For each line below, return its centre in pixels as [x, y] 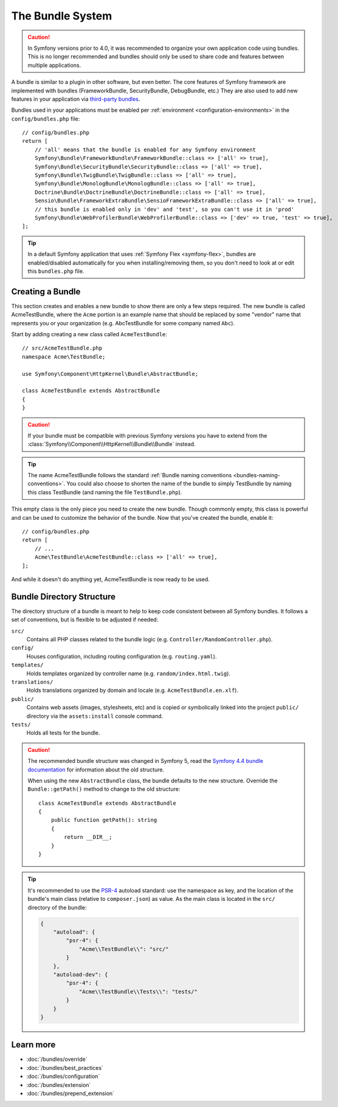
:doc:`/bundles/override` [57, 1059]
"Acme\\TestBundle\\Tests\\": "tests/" [138, 991]
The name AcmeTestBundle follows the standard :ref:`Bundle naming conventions [130, 475]
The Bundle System [62, 16]
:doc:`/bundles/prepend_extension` [71, 1093]
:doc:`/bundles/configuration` [63, 1077]
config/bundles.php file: [46, 119]
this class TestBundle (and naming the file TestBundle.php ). [105, 492]
